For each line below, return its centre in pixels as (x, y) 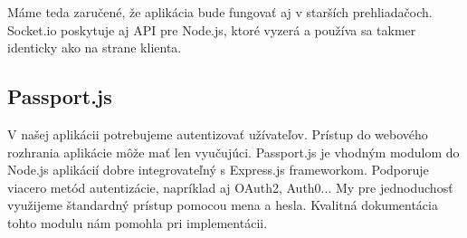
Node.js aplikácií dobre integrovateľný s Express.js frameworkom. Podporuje (218, 170)
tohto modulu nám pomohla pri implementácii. (138, 222)
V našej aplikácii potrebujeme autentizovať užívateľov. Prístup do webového (218, 133)
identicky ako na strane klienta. (95, 48)
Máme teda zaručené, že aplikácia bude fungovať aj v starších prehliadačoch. (220, 12)
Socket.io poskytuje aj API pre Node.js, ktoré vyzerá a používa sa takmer (212, 29)
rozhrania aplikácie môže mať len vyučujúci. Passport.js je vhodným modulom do (233, 152)
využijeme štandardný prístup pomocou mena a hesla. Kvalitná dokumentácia (223, 205)
